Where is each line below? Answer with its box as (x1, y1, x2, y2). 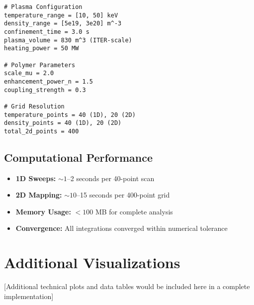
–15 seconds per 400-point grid (77, 190, 170, 200)
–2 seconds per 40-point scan (67, 173, 155, 183)
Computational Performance (4, 149, 153, 165)
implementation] (4, 291, 54, 301)
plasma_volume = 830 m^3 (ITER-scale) (4, 36, 132, 44)
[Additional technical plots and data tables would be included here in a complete (4, 281, 250, 292)
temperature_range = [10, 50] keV (4, 11, 118, 19)
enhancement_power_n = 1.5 (4, 78, 93, 85)
